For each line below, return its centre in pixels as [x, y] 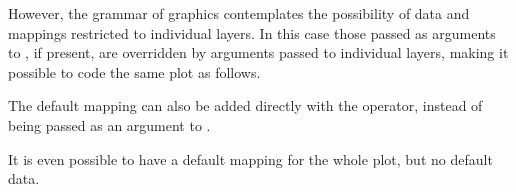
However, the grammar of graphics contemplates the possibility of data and [239, 13]
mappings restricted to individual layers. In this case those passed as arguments [252, 32]
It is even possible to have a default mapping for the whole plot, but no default [250, 158]
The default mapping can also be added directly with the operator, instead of [245, 105]
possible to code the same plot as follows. [134, 71]
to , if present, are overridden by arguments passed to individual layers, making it [258, 52]
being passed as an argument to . [109, 124]
